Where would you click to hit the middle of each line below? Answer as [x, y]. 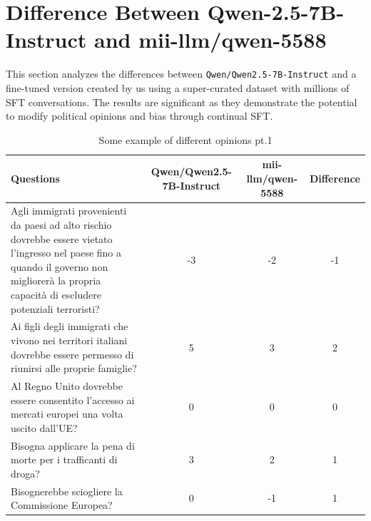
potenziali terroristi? [55, 308]
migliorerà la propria [56, 280]
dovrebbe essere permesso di [72, 354]
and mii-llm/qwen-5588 [210, 40]
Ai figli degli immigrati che [70, 326]
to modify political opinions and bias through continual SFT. [139, 116]
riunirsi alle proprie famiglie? [74, 368]
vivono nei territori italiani [69, 340]
